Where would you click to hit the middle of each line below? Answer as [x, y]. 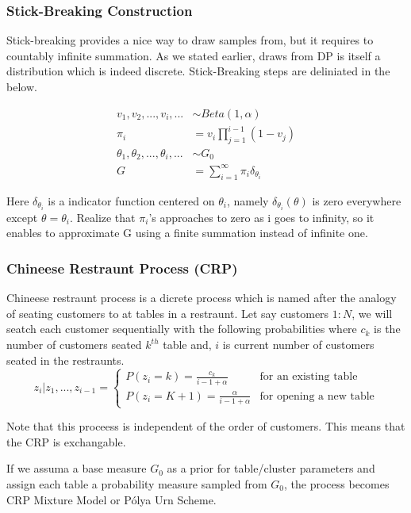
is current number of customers [298, 345]
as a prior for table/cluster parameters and [271, 468]
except [22, 217]
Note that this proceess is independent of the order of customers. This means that [206, 426]
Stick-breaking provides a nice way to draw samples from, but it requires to [190, 40]
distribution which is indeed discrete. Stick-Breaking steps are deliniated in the [198, 71]
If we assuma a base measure [77, 468]
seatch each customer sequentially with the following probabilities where [182, 329]
